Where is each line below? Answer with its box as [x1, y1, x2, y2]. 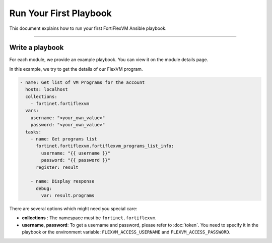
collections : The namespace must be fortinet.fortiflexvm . [22, 215, 157, 221]
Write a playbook [9, 43, 64, 52]
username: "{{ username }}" [41, 150, 111, 156]
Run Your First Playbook [9, 8, 112, 19]
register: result [36, 164, 79, 170]
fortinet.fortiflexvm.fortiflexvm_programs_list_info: [36, 143, 174, 149]
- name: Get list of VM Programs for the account [20, 79, 145, 85]
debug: [36, 185, 52, 191]
